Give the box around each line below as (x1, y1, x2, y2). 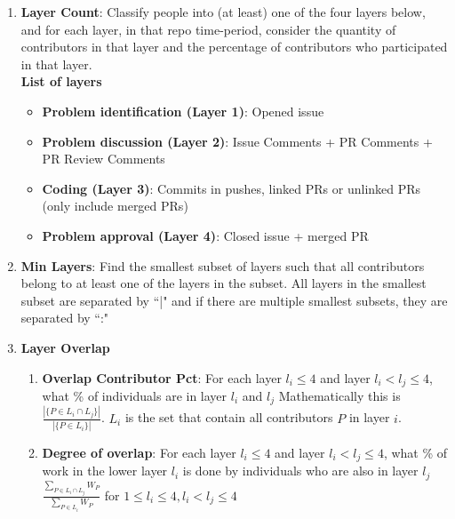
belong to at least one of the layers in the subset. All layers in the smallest (20, 274, 427, 292)
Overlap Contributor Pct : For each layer (42, 368, 282, 387)
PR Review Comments (42, 149, 165, 168)
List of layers (20, 72, 102, 91)
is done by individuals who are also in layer (182, 461, 419, 480)
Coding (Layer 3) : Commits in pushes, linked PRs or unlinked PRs (42, 179, 421, 197)
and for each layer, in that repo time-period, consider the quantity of (20, 20, 396, 38)
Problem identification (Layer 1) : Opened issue (42, 101, 324, 120)
